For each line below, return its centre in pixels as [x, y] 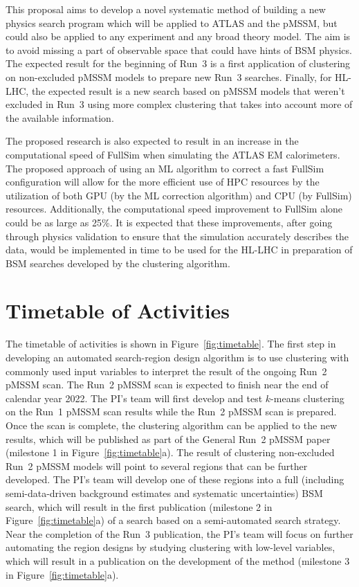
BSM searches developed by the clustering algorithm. [118, 263]
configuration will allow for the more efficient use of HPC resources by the [163, 182]
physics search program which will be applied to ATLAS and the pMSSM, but [172, 22]
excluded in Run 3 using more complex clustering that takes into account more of [179, 104]
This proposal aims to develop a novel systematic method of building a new [166, 9]
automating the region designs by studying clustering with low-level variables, [171, 547]
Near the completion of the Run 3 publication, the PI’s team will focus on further [179, 533]
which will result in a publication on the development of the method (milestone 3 [178, 560]
